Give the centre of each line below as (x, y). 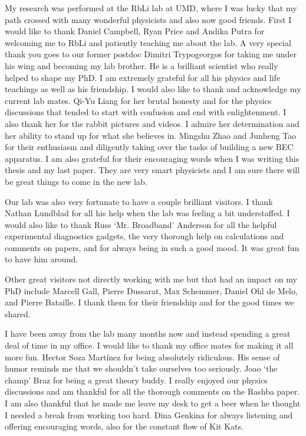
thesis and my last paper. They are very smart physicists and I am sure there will (152, 170)
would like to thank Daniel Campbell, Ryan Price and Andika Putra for (135, 31)
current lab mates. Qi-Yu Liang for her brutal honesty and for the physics (138, 100)
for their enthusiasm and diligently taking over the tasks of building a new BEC (149, 147)
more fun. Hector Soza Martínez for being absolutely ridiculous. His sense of (142, 357)
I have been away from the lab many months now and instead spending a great (148, 333)
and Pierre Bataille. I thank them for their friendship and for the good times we (149, 302)
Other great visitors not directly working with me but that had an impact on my (151, 279)
